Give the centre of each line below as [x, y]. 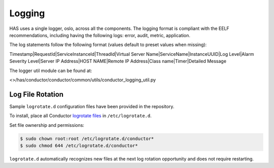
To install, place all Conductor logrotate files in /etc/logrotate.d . [80, 116]
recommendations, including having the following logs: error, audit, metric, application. [100, 35]
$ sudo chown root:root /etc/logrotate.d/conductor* [87, 139]
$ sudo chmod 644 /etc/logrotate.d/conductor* [79, 145]
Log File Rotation [36, 94]
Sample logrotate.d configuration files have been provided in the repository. [92, 106]
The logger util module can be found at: [51, 71]
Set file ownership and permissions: [47, 125]
